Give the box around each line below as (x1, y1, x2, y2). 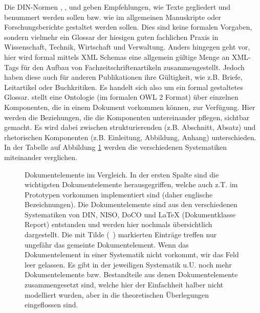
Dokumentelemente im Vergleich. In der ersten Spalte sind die (25, 169, 219, 180)
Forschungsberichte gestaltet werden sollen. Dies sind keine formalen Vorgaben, (4, 21, 252, 32)
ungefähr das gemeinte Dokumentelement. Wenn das (25, 239, 189, 250)
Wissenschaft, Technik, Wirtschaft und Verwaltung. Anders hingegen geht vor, (4, 41, 250, 52)
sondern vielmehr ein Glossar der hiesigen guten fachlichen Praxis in (4, 31, 219, 42)
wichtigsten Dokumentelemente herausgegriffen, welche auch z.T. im (25, 179, 238, 190)
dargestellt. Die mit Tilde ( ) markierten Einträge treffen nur (25, 229, 217, 240)
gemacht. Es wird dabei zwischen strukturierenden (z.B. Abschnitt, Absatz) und (4, 122, 256, 132)
